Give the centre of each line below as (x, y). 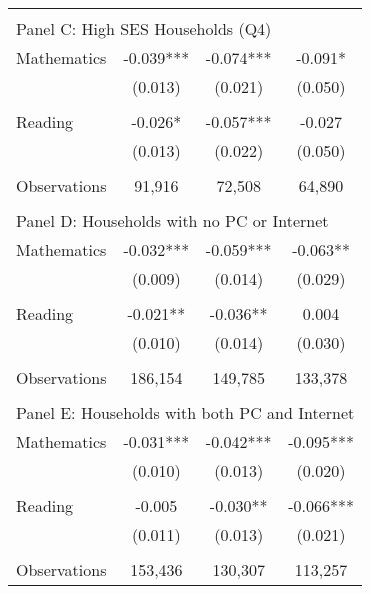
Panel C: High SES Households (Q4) (144, 28)
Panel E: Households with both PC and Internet (185, 412)
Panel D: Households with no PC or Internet (172, 220)
